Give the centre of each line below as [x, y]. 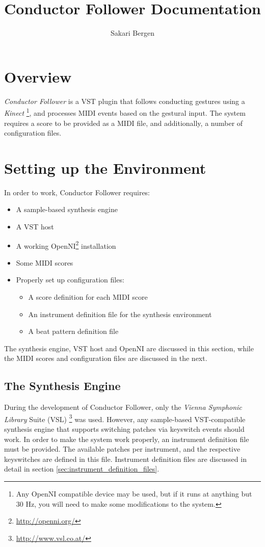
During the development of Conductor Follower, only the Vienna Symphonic [123, 407]
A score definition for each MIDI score [88, 297]
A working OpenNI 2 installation [66, 245]
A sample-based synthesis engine [67, 209]
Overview [38, 76]
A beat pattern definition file [73, 331]
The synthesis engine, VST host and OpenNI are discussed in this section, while [129, 348]
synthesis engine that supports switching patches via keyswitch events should [124, 429]
